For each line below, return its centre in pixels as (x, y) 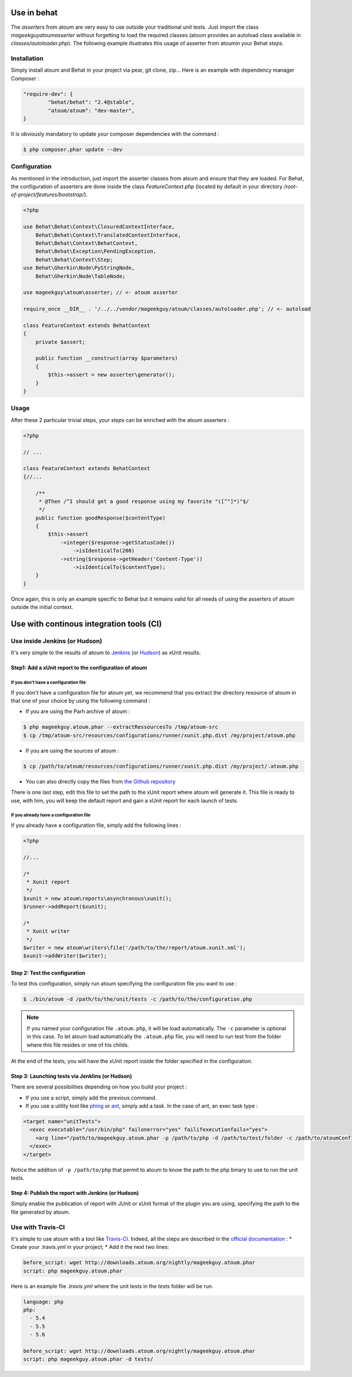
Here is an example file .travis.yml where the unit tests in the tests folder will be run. (112, 1286)
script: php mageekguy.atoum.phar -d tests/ (88, 1359)
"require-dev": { (48, 94)
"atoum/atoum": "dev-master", (91, 110)
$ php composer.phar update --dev (73, 149)
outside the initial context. (42, 607)
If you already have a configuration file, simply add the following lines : (96, 825)
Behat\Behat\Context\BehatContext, (87, 243)
